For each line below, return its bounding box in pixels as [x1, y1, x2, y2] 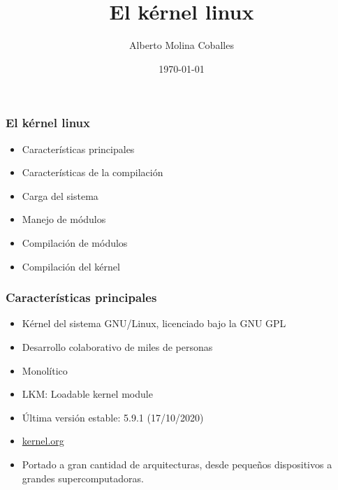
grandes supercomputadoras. [22, 470, 144, 485]
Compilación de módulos [22, 235, 128, 250]
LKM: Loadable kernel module [22, 387, 153, 401]
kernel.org [22, 433, 64, 448]
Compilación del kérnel [22, 259, 120, 273]
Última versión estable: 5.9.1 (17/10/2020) [22, 410, 204, 424]
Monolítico [22, 363, 68, 377]
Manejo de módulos [22, 212, 106, 226]
